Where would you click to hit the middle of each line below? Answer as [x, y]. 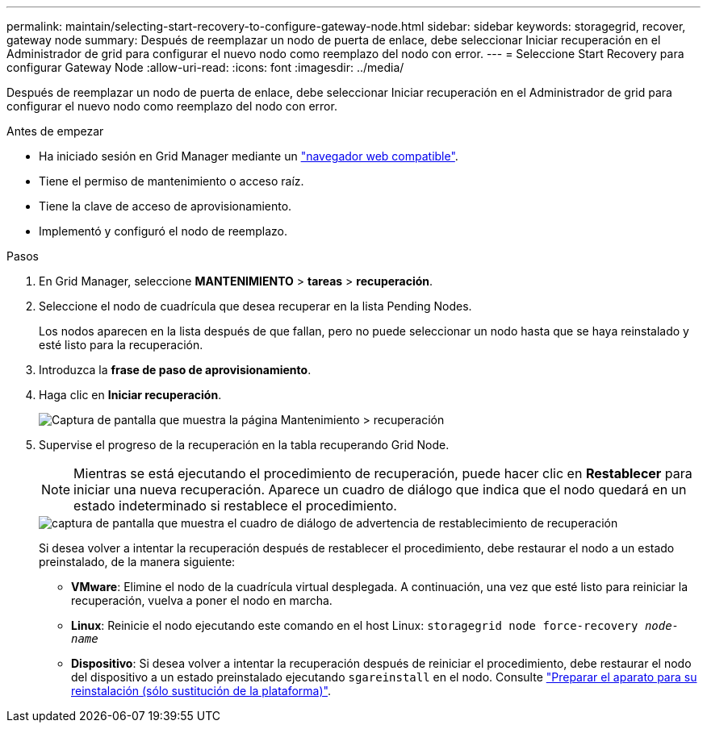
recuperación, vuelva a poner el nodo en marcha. [202, 600]
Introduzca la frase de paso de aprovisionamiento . [175, 370]
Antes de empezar [55, 131]
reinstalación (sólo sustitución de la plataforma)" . [201, 691]
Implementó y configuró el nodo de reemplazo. [163, 231]
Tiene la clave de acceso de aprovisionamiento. [165, 206]
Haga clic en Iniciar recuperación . [130, 395]
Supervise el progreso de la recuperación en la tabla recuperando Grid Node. [244, 445]
